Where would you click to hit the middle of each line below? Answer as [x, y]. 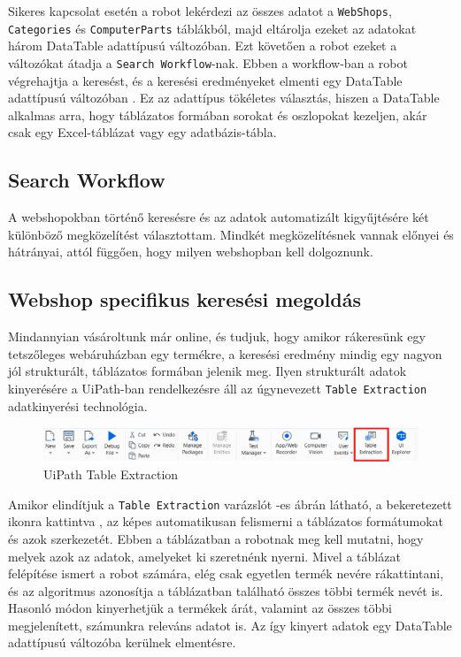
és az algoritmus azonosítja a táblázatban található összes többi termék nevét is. [226, 590]
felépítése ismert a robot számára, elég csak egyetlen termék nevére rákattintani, [226, 573]
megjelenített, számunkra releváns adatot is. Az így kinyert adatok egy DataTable [230, 625]
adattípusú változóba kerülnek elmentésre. [122, 642]
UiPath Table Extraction [111, 474]
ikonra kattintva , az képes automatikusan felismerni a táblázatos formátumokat [226, 521]
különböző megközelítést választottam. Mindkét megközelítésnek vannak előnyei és [231, 234]
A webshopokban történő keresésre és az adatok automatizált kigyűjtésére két [219, 217]
